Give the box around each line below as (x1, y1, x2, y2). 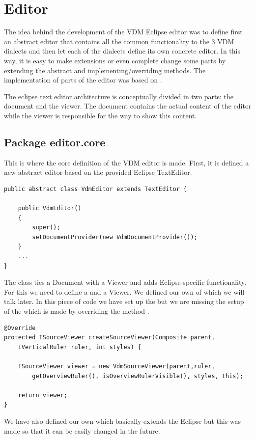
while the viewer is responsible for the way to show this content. (4, 110, 197, 120)
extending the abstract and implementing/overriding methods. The (4, 65, 206, 75)
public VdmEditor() (18, 205, 82, 212)
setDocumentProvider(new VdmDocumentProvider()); (32, 233, 198, 241)
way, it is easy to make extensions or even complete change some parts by (4, 55, 226, 65)
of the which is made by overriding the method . (4, 305, 149, 316)
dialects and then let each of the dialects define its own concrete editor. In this (4, 46, 241, 56)
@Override (4, 324, 36, 331)
